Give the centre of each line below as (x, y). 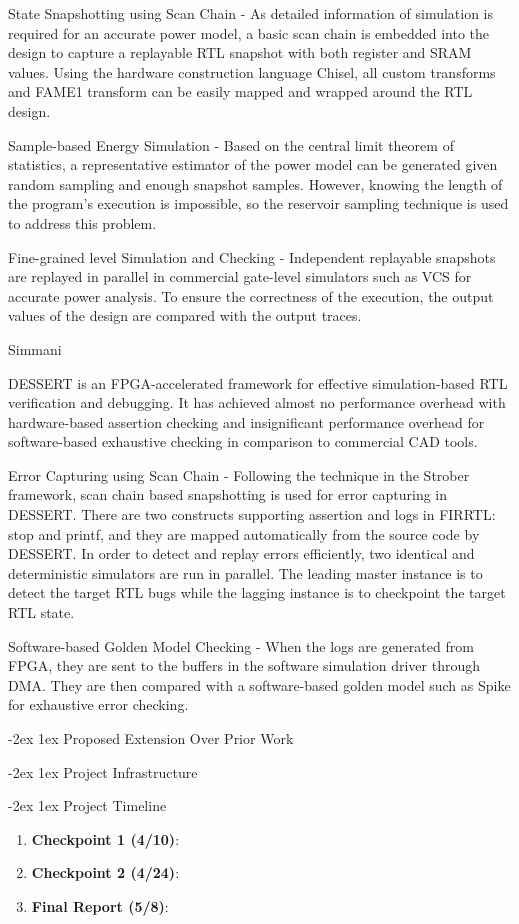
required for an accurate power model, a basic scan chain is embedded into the (249, 32)
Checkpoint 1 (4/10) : (105, 838)
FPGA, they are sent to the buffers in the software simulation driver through (244, 665)
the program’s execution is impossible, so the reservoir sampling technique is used (258, 203)
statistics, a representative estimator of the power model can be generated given (253, 164)
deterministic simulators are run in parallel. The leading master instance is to (245, 572)
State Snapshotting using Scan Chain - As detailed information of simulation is (251, 13)
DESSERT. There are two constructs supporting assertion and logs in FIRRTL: (252, 514)
